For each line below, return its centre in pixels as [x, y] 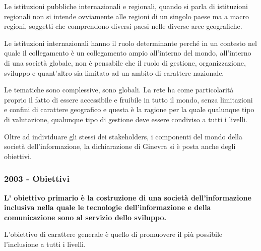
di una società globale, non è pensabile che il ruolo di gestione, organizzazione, [125, 62]
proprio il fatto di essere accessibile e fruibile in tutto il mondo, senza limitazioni [128, 99]
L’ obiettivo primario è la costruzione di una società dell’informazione [128, 197]
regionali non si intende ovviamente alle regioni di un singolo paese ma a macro [127, 16]
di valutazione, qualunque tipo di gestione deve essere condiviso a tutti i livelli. [126, 119]
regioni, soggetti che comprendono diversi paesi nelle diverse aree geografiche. [123, 26]
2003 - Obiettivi [37, 179]
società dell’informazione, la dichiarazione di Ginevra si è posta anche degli [120, 146]
